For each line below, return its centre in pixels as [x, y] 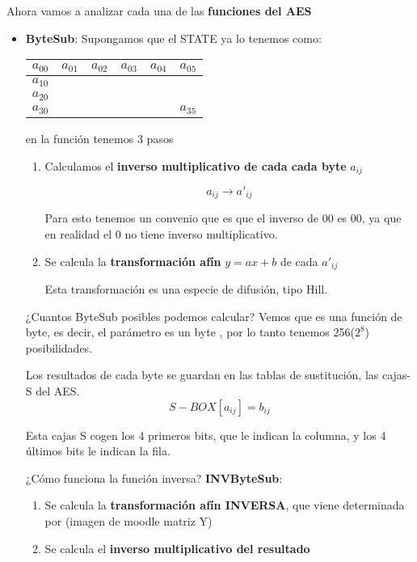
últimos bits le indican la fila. [98, 451]
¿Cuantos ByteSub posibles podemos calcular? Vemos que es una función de [214, 316]
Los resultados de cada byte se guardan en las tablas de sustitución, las [202, 375]
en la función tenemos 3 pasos [99, 138]
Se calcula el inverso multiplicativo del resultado [177, 548]
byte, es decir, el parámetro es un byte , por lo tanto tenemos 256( [190, 332]
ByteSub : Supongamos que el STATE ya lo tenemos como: [173, 38]
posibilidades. [59, 347]
